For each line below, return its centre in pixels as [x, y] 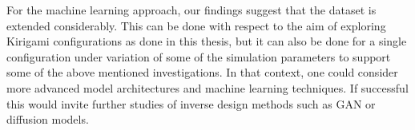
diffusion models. [48, 119]
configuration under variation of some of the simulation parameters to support [199, 56]
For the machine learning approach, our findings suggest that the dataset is [191, 10]
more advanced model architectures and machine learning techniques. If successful [207, 87]
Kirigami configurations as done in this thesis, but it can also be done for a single [207, 41]
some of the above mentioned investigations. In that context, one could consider [202, 72]
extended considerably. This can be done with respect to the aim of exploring [196, 25]
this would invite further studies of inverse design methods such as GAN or [191, 103]
